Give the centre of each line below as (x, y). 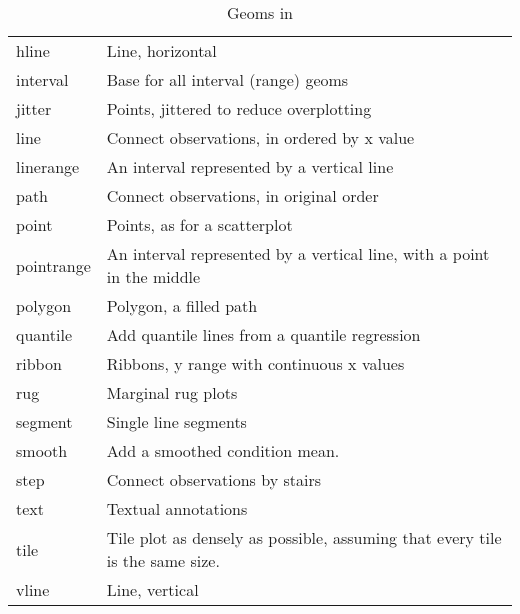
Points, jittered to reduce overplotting (239, 108)
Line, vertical (152, 589)
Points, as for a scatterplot (199, 224)
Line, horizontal (161, 50)
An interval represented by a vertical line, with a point (298, 253)
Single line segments (176, 421)
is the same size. (163, 560)
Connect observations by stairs (213, 479)
